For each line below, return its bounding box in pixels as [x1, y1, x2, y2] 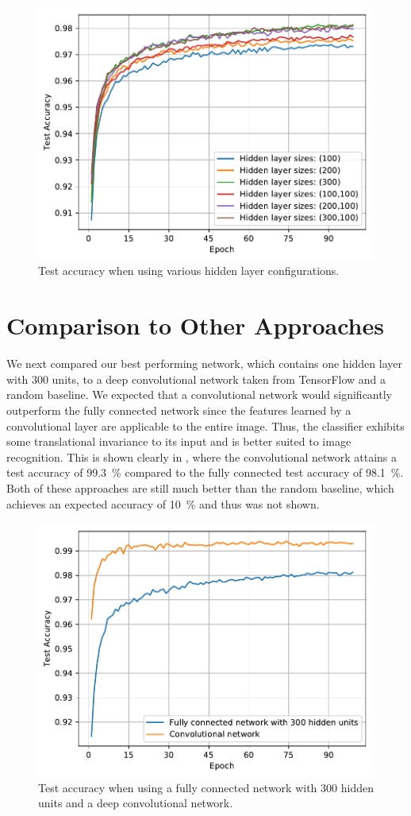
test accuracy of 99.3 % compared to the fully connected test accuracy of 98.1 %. [6, 464, 404, 481]
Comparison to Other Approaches [6, 309, 384, 342]
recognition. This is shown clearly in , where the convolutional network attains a [6, 448, 398, 465]
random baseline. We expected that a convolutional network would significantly [6, 386, 392, 403]
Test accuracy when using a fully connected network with [38, 779, 317, 795]
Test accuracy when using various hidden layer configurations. [38, 262, 340, 279]
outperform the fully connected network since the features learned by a [6, 401, 351, 418]
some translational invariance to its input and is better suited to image [6, 433, 351, 450]
